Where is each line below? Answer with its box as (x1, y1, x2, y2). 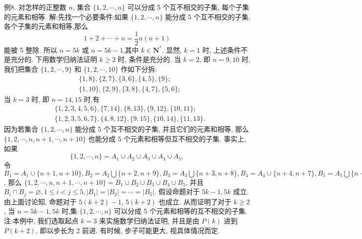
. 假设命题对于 (154, 186, 200, 197)
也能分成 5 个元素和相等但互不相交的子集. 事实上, (88, 133, 247, 143)
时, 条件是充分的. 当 (117, 54, 181, 64)
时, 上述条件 (202, 44, 241, 55)
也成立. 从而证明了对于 (158, 196, 231, 206)
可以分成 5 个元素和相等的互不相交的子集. (114, 206, 248, 216)
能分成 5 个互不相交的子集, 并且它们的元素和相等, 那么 (75, 124, 249, 134)
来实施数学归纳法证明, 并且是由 (99, 215, 200, 225)
